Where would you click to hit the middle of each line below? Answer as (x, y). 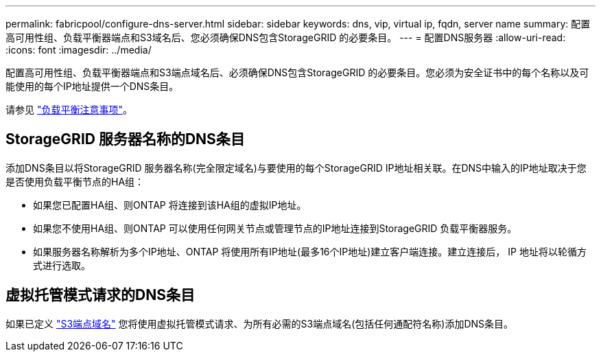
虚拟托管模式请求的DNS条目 (100, 295)
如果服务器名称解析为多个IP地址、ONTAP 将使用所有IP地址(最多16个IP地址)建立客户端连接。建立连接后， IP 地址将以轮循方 (310, 251)
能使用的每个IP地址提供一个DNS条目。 (92, 86)
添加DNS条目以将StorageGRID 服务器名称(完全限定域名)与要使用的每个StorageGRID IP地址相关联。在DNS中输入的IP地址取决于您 (296, 168)
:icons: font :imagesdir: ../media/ (79, 50)
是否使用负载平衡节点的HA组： (75, 181)
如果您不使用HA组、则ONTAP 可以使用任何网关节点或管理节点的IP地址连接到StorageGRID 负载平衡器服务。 (275, 228)
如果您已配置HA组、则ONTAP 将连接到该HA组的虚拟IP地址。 (170, 205)
